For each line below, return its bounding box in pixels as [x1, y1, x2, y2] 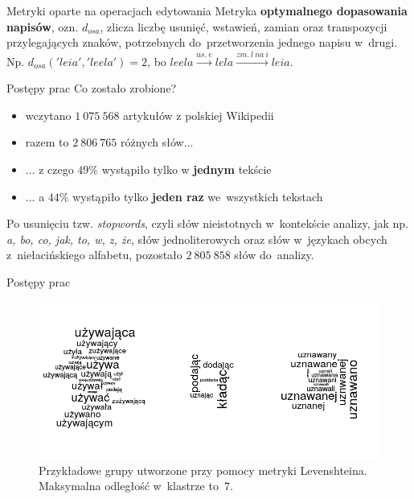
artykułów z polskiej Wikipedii [123, 106, 274, 123]
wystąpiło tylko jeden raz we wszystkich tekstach [72, 188, 323, 204]
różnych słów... [121, 134, 194, 151]
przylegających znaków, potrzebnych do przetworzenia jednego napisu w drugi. [6, 34, 398, 51]
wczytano [25, 106, 72, 123]
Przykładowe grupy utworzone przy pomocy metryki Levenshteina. [39, 461, 367, 478]
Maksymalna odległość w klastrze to [39, 477, 219, 494]
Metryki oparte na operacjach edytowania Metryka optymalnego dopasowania [6, 2, 408, 19]
